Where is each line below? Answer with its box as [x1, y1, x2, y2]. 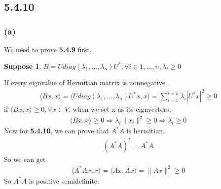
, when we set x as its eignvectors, [69, 104, 171, 114]
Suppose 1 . [4, 61, 41, 71]
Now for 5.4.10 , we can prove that [4, 126, 109, 136]
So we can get [4, 154, 46, 164]
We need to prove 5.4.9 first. [4, 44, 92, 54]
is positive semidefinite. [29, 175, 99, 186]
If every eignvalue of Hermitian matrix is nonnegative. [4, 77, 167, 88]
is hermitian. [126, 126, 165, 136]
